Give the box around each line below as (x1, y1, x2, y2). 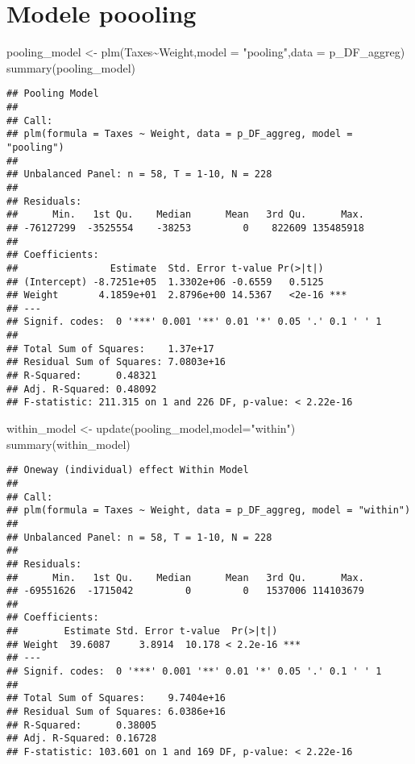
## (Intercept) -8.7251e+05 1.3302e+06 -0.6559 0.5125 (6, 276, 324, 288)
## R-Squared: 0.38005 (6, 719, 157, 731)
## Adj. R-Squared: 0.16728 (6, 733, 157, 745)
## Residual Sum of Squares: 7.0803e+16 (6, 356, 226, 368)
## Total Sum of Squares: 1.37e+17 (6, 343, 214, 355)
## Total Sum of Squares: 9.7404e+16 (6, 692, 226, 704)
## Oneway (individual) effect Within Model (6, 464, 249, 476)
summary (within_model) (6, 435, 131, 452)
